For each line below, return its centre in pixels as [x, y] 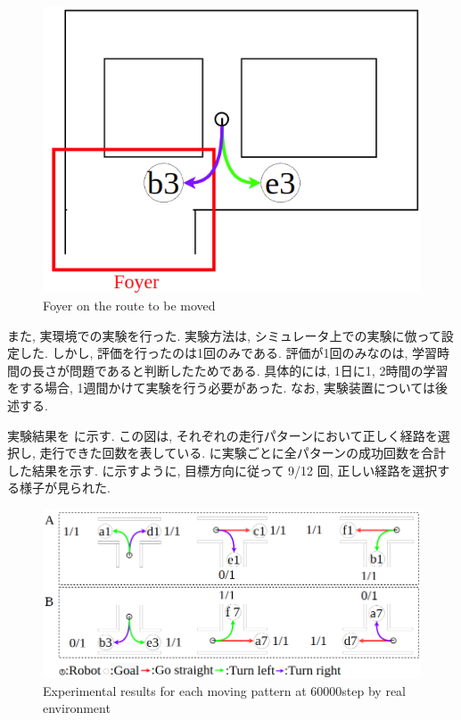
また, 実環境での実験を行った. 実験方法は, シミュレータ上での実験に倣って [224, 335]
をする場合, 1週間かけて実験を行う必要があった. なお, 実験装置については [221, 388]
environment [77, 708]
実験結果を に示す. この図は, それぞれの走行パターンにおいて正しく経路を [222, 435]
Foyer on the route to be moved [129, 306]
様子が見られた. [65, 488]
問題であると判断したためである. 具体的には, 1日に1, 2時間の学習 [259, 370]
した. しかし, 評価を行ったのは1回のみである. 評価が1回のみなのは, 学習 [228, 353]
